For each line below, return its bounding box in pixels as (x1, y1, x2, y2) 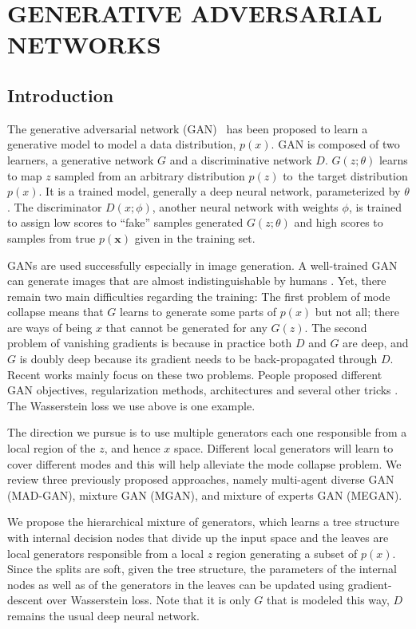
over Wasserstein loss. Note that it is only (46, 591, 251, 608)
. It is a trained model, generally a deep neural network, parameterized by (38, 183, 401, 200)
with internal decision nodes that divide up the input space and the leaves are (7, 529, 389, 546)
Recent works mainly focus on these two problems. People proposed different (7, 366, 382, 382)
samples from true (7, 229, 96, 246)
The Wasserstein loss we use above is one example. (7, 397, 256, 413)
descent (7, 591, 43, 608)
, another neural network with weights (152, 198, 339, 215)
